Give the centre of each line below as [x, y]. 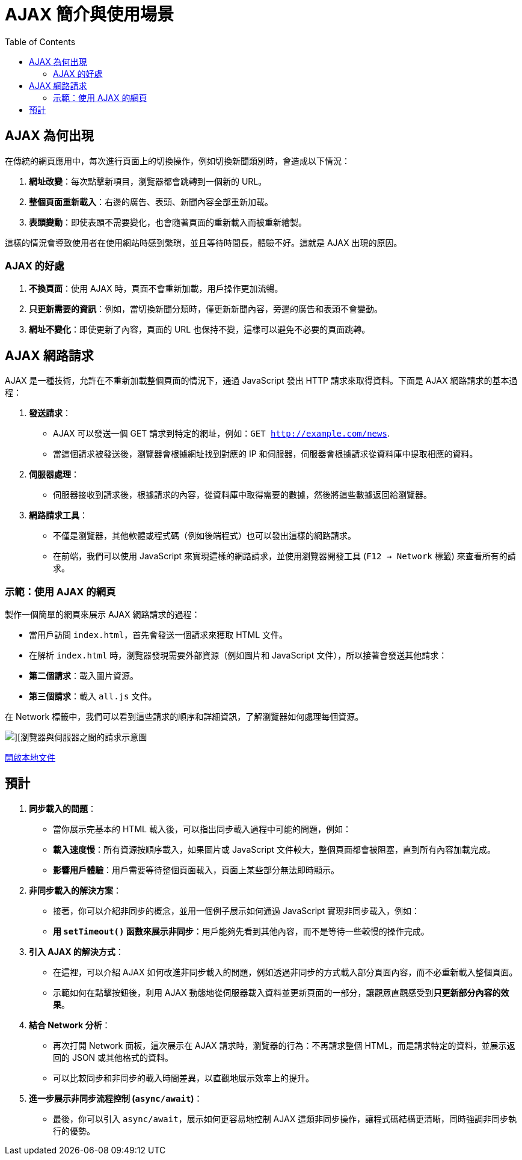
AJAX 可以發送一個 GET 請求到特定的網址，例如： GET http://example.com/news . [221, 434]
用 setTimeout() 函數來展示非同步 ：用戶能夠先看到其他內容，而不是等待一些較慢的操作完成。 [241, 931]
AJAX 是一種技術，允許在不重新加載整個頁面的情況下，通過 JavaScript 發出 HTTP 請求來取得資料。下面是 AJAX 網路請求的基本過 [261, 381]
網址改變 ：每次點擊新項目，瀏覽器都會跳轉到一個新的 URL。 [148, 181]
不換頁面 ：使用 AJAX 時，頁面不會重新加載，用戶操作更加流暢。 [156, 289]
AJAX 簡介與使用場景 [89, 14]
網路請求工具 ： [58, 515]
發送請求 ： [50, 413]
